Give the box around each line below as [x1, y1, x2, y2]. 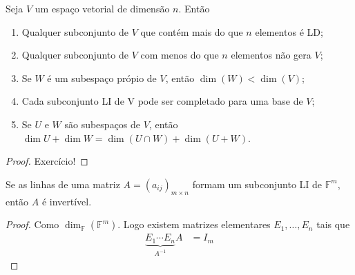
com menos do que [140, 48, 219, 62]
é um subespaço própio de [47, 70, 157, 85]
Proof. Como [6, 217, 59, 232]
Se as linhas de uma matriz [6, 176, 120, 191]
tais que [316, 217, 350, 232]
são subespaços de [64, 116, 141, 131]
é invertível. [41, 194, 92, 208]
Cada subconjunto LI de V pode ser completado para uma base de [21, 94, 303, 108]
